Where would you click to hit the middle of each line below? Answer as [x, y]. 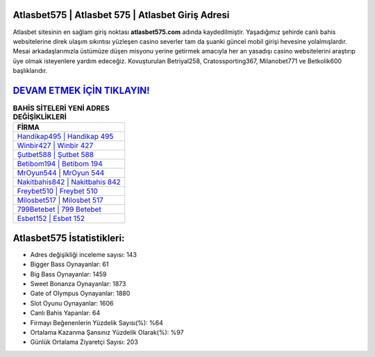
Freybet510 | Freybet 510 [58, 191]
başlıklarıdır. [30, 71]
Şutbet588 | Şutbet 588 [55, 155]
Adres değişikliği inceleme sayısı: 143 [83, 254]
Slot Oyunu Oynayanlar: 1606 [72, 303]
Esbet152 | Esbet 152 [51, 219]
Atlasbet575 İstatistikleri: [69, 238]
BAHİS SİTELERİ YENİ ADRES [61, 108]
